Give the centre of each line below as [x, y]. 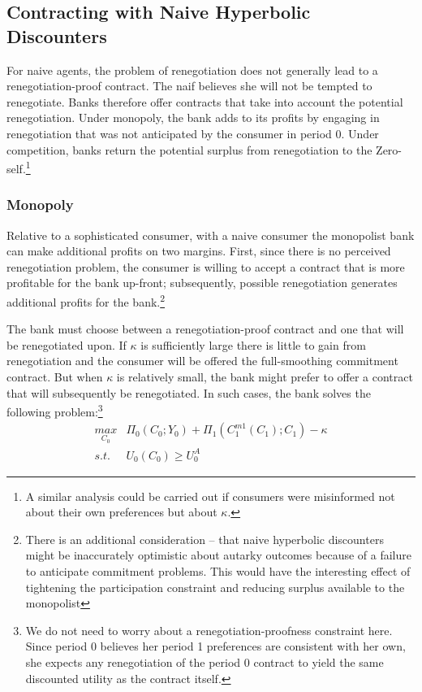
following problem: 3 [55, 410]
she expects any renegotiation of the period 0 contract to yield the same [205, 662]
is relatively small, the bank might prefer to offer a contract [265, 377]
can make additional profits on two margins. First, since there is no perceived [199, 251]
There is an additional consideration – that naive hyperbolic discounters [205, 539]
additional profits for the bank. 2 [86, 300]
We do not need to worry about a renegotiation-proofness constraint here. [209, 630]
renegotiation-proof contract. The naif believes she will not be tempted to [189, 86]
